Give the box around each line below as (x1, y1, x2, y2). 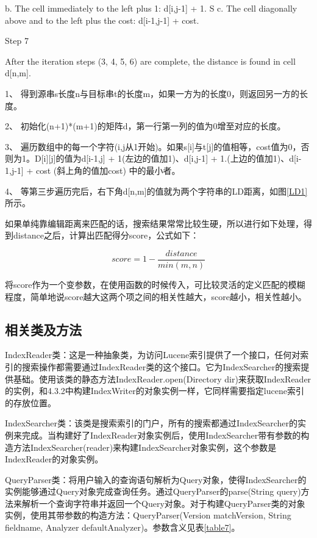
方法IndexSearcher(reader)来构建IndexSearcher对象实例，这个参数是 (13, 440, 277, 453)
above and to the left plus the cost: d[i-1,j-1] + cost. (5, 13, 199, 26)
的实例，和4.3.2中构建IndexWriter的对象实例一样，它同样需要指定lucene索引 (5, 384, 304, 397)
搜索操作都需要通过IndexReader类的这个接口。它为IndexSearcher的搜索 (21, 360, 301, 373)
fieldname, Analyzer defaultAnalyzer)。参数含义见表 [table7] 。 (5, 521, 240, 534)
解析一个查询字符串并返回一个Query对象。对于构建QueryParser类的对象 (21, 497, 305, 509)
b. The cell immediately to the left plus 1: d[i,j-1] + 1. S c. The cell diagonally (5, 2, 297, 14)
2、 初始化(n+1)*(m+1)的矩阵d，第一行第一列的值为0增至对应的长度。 (5, 120, 286, 132)
